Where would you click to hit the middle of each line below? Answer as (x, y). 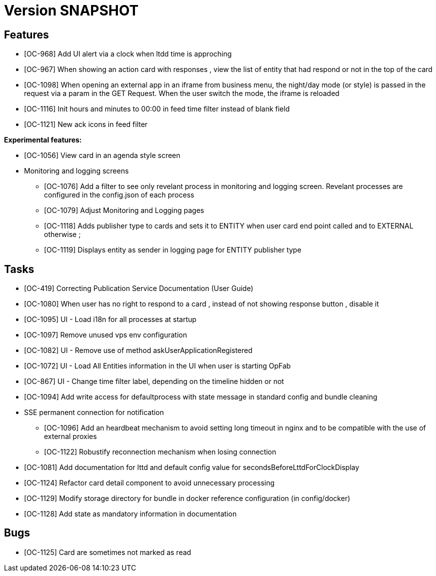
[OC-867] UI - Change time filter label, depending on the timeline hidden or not (154, 381)
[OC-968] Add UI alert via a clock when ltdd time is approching (128, 54)
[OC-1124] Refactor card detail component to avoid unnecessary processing (149, 483)
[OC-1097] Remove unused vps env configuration (105, 335)
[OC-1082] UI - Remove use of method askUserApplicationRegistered (138, 350)
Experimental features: (43, 140)
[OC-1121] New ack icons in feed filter (86, 124)
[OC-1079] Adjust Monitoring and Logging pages (124, 210)
